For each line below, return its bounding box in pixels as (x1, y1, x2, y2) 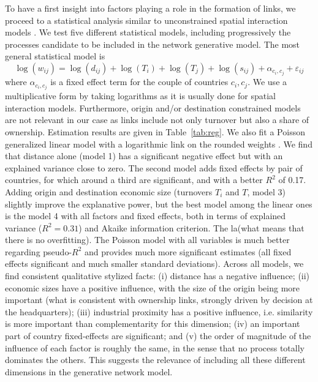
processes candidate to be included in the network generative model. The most (5, 37, 300, 50)
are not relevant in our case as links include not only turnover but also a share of (5, 113, 309, 126)
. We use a (248, 75, 287, 88)
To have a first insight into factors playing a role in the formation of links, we (5, 2, 296, 14)
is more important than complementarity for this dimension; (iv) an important (5, 317, 300, 330)
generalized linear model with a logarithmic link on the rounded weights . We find (5, 137, 312, 150)
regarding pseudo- (5, 245, 72, 258)
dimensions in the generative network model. (5, 365, 173, 378)
